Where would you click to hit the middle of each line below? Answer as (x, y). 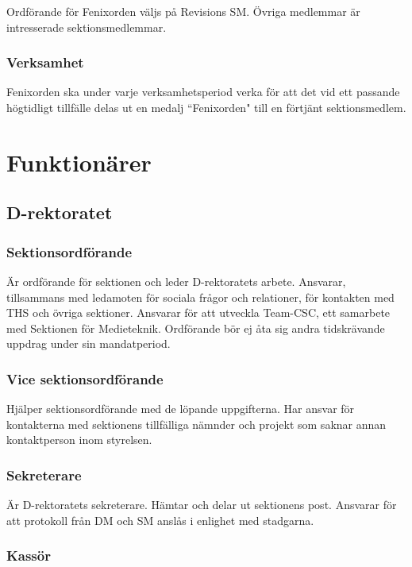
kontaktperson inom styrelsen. (79, 440)
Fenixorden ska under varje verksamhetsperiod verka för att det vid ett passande (203, 92)
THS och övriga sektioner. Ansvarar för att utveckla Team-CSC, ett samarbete (198, 312)
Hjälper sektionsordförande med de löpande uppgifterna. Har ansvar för (181, 409)
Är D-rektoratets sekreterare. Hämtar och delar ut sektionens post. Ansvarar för (202, 505)
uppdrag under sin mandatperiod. (89, 343)
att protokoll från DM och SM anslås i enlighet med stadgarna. (160, 520)
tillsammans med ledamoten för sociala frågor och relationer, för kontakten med (200, 297)
